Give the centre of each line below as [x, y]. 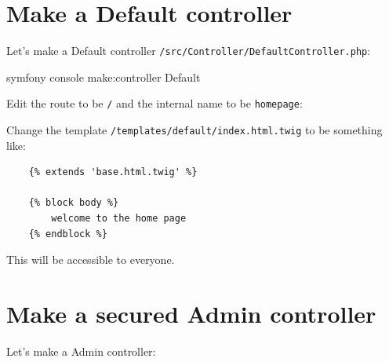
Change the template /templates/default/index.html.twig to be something [194, 130]
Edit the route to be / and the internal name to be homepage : [155, 103]
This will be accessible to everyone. [91, 260]
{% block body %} [74, 203]
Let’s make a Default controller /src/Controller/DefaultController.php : [189, 51]
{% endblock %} [68, 234]
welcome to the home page [119, 219]
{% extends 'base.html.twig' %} [113, 172]
